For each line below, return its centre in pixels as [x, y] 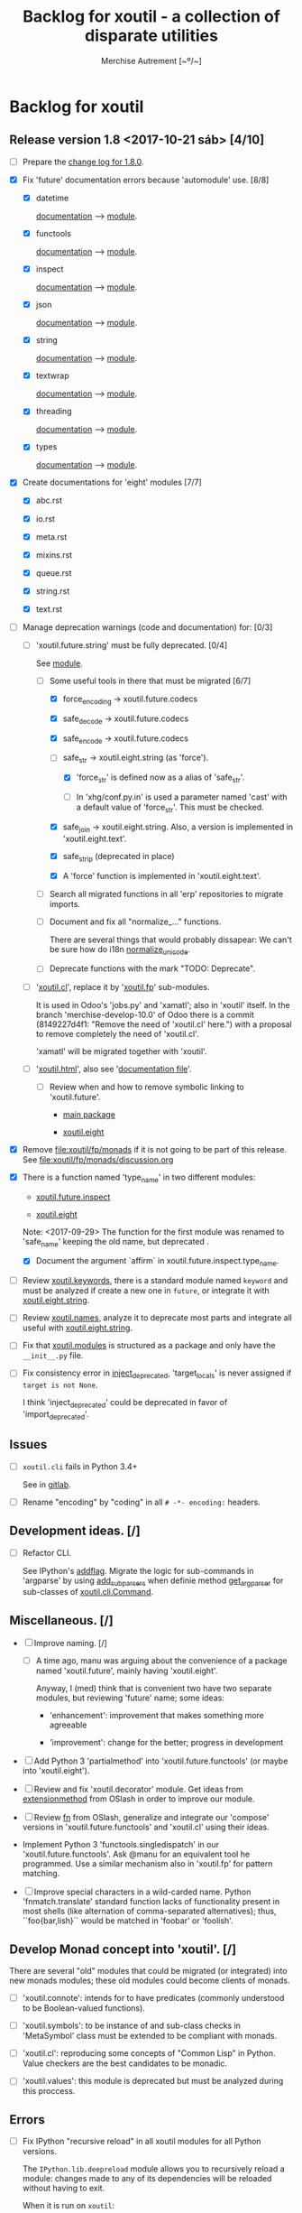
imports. [65, 903]
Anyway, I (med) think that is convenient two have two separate [154, 1689]
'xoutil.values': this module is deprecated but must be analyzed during [153, 2081]
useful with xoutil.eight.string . [78, 1328]
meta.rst [51, 537]
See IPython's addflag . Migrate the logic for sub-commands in [138, 1570]
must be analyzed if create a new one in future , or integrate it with [146, 1291]
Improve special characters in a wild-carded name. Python [142, 1892]
